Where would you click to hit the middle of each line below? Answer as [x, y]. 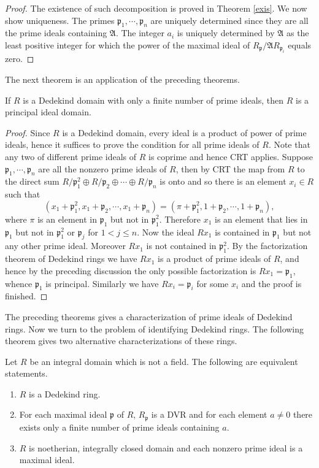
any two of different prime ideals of [71, 156]
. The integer [140, 33]
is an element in [67, 219]
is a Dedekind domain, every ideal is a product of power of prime [184, 132]
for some [213, 283]
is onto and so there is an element [223, 181]
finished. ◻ [26, 296]
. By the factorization [267, 246]
